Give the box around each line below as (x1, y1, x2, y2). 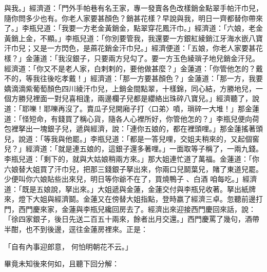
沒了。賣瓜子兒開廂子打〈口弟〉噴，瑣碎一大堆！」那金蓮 (65, 103, 259, 113)
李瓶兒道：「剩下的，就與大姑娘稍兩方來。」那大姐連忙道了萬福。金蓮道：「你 (4, 153, 259, 164)
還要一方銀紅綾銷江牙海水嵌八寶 (155, 32, 263, 43)
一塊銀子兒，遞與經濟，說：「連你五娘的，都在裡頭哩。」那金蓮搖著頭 (32, 123, 263, 134)
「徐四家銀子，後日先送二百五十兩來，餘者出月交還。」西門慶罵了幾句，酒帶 (4, 213, 259, 224)
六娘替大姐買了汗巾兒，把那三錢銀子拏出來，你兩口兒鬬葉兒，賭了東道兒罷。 (4, 163, 263, 174)
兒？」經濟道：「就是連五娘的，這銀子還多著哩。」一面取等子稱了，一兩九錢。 (4, 143, 263, 154)
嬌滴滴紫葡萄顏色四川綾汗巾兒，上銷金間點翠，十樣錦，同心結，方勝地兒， (4, 83, 256, 93)
